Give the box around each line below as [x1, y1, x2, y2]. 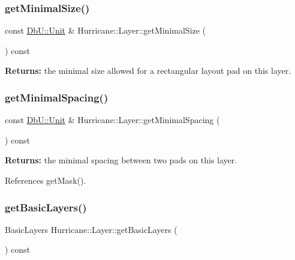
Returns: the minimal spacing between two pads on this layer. [5, 154, 237, 166]
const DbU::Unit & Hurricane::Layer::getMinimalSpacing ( [5, 113, 220, 126]
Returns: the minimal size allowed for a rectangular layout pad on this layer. [5, 64, 291, 77]
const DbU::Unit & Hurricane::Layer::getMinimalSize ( [5, 24, 206, 37]
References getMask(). [5, 174, 86, 186]
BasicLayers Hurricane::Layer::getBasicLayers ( [5, 223, 177, 235]
